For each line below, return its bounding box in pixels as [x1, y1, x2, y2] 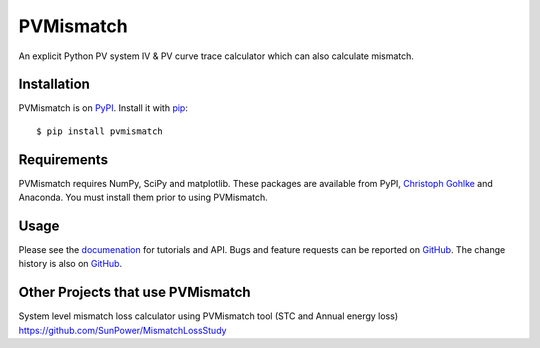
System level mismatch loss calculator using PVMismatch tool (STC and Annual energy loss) [18, 310, 399, 322]
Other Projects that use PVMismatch [18, 284, 251, 301]
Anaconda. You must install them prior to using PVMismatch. [18, 191, 269, 204]
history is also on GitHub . [18, 258, 123, 270]
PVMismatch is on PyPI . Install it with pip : [18, 102, 189, 114]
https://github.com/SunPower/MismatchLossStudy [18, 324, 227, 336]
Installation [18, 76, 90, 93]
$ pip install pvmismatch [36, 125, 164, 137]
